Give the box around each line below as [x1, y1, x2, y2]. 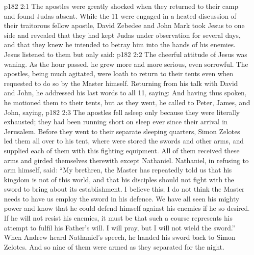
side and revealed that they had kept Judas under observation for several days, [4, 29, 241, 40]
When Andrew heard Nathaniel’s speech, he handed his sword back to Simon [4, 232, 235, 242]
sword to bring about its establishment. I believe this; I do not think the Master [4, 184, 245, 194]
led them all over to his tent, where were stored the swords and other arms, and [4, 136, 244, 146]
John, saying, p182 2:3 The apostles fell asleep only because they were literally [4, 107, 240, 117]
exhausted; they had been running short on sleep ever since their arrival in [4, 116, 228, 127]
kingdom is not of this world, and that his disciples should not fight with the [4, 174, 234, 184]
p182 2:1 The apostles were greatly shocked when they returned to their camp [4, 1, 238, 11]
